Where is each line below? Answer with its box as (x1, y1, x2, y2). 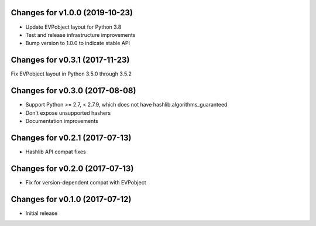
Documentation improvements (25, 117, 99, 124)
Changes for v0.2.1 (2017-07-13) (11, 132, 132, 143)
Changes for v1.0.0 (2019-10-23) (11, 8, 133, 18)
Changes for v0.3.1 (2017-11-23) (11, 55, 130, 65)
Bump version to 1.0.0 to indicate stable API (25, 40, 130, 47)
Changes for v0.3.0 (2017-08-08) (11, 85, 136, 96)
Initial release (25, 210, 58, 217)
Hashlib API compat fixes (25, 148, 86, 155)
